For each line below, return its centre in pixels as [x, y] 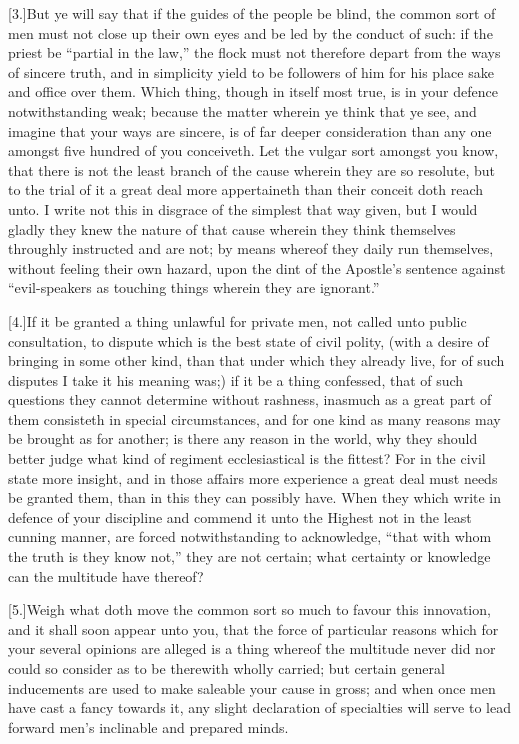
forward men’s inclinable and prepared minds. [148, 726]
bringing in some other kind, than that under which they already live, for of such [256, 360]
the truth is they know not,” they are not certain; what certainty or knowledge [249, 556]
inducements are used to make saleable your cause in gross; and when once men [252, 687]
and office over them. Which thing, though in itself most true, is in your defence [253, 91]
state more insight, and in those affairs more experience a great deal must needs [253, 477]
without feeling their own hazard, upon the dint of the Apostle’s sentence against [257, 267]
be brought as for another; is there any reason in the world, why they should [243, 438]
